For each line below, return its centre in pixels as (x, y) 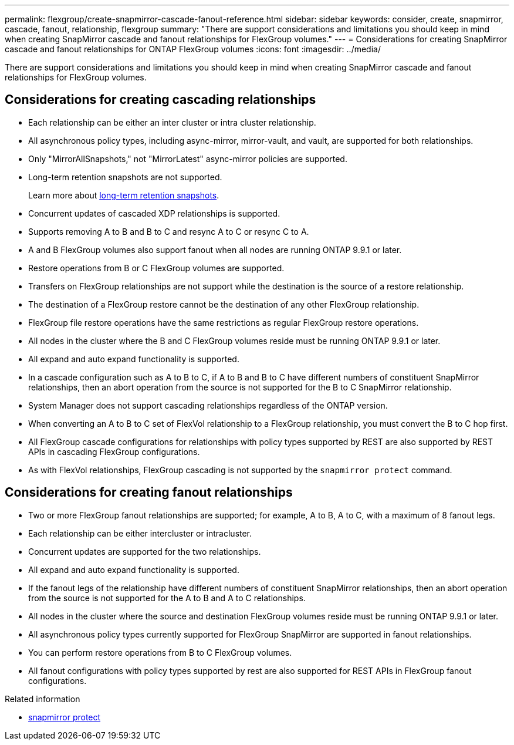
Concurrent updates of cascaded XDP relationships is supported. (154, 213)
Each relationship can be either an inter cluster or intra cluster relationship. (172, 122)
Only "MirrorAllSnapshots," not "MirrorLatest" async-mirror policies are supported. (188, 159)
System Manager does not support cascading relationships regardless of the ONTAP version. (208, 405)
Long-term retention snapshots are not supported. (125, 177)
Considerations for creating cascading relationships (160, 100)
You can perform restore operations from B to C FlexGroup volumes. (160, 652)
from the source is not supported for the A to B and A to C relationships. (167, 598)
